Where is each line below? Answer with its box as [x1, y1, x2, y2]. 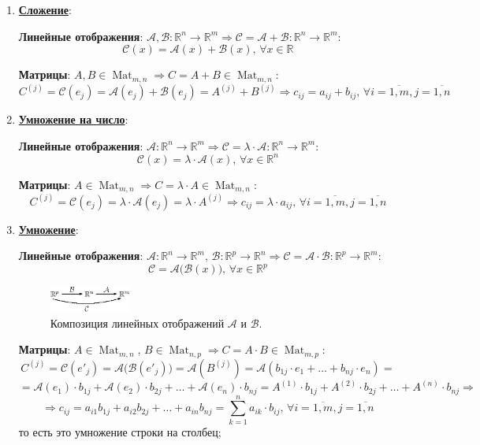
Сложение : [18, 2, 72, 17]
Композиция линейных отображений [50, 314, 225, 331]
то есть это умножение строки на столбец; [18, 423, 221, 439]
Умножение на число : [18, 111, 128, 128]
